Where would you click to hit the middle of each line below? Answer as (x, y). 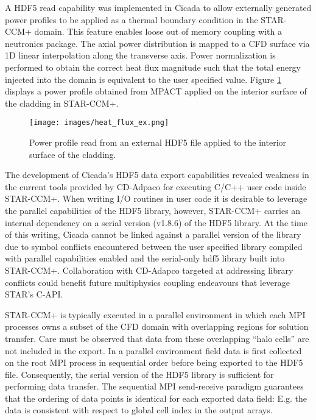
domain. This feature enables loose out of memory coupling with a (158, 31)
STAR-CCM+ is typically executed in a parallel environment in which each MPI (155, 314)
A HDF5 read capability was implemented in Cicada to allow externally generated (158, 7)
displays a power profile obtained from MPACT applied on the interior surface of (156, 91)
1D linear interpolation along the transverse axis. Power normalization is (140, 55)
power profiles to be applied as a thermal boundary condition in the (132, 19)
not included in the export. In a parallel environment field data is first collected (153, 350)
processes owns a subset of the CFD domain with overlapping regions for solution (157, 326)
